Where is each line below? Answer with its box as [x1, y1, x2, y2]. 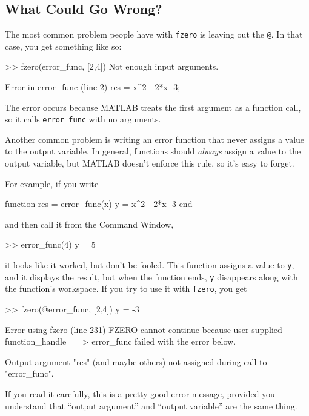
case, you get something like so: [5, 39, 122, 52]
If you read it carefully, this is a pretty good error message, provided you [5, 387, 275, 400]
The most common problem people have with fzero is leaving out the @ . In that [5, 28, 303, 41]
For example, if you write [5, 177, 99, 190]
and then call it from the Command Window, [5, 217, 174, 230]
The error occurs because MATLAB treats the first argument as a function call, [5, 101, 301, 113]
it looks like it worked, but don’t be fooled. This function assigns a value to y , [5, 259, 294, 271]
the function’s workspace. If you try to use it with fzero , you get [5, 282, 247, 295]
